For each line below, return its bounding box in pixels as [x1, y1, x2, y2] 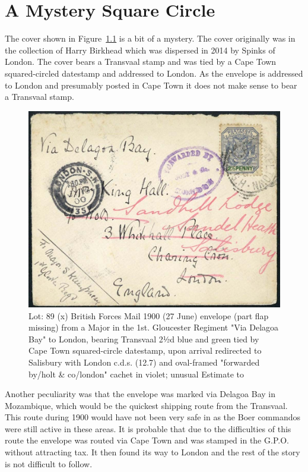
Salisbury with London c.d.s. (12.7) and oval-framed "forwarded [28, 355, 260, 368]
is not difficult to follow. [5, 457, 93, 470]
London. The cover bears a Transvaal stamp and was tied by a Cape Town [5, 55, 277, 68]
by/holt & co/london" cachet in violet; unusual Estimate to [28, 367, 244, 380]
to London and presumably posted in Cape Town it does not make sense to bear [5, 78, 297, 91]
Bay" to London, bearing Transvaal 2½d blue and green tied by [28, 332, 259, 345]
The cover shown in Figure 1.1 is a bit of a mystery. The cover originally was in [5, 32, 296, 45]
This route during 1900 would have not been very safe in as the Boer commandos [5, 411, 301, 423]
